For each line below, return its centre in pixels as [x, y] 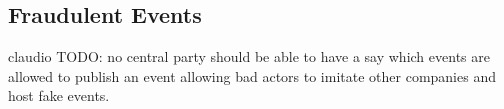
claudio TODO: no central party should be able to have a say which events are [249, 56]
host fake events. [59, 95]
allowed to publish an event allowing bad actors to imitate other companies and [252, 75]
